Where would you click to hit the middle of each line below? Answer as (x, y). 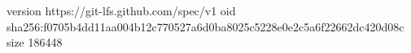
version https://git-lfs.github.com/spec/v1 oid (121, 10)
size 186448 (35, 42)
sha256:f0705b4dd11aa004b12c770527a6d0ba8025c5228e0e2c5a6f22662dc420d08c (205, 26)
